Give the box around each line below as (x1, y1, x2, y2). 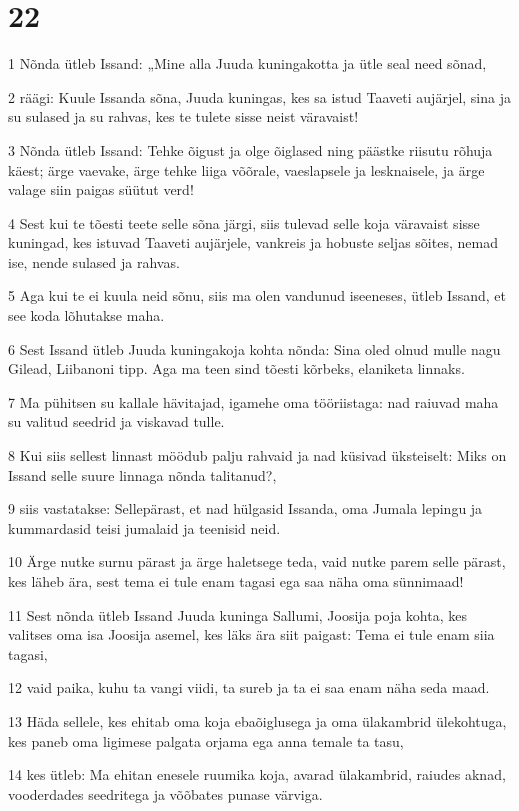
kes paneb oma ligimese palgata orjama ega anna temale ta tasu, (8, 730, 404, 751)
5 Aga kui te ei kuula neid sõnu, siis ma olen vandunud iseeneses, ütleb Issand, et (8, 285, 506, 306)
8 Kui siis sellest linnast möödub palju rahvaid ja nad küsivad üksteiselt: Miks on (8, 445, 507, 466)
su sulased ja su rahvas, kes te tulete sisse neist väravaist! (8, 106, 359, 127)
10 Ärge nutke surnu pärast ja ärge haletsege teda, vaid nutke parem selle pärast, (8, 551, 506, 572)
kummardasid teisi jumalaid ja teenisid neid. (8, 517, 281, 538)
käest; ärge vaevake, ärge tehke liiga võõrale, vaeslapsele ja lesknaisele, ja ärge (8, 159, 485, 180)
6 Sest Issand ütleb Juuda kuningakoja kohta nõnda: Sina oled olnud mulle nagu (8, 338, 501, 359)
